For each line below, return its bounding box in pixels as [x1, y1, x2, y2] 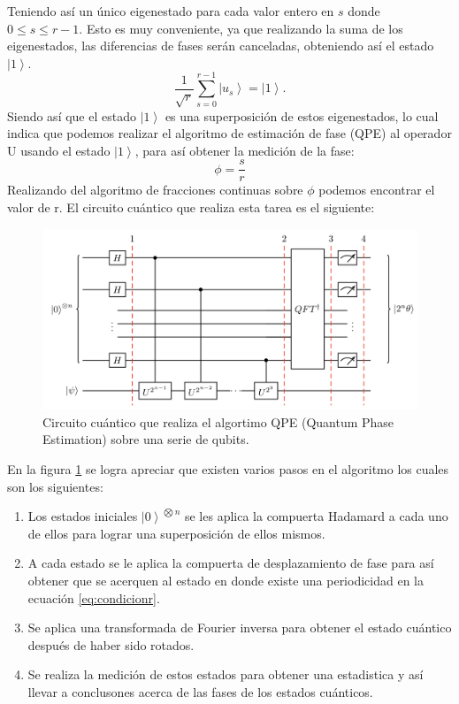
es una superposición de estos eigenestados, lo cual [164, 106, 439, 125]
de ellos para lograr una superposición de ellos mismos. [27, 524, 325, 542]
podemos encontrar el [318, 180, 435, 199]
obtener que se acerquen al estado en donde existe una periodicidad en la [27, 571, 424, 590]
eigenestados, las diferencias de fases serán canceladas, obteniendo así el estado [7, 36, 434, 55]
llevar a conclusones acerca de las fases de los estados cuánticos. [27, 683, 373, 701]
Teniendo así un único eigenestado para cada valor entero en [7, 2, 334, 19]
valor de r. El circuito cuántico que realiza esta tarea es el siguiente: [7, 197, 375, 216]
